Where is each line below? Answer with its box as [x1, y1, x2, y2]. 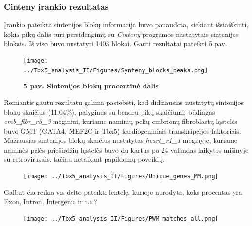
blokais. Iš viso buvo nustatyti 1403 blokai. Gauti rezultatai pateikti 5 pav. [4, 38, 227, 49]
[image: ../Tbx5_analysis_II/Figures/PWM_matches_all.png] [23, 215, 218, 222]
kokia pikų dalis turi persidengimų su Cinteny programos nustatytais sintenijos [4, 29, 239, 39]
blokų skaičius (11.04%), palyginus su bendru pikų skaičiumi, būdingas [4, 106, 215, 117]
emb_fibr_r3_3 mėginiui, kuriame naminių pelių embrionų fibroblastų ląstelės [4, 116, 237, 126]
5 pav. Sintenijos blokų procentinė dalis [23, 81, 159, 91]
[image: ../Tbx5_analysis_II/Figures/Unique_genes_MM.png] [23, 173, 218, 180]
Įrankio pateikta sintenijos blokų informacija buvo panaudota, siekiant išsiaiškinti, [4, 19, 249, 30]
